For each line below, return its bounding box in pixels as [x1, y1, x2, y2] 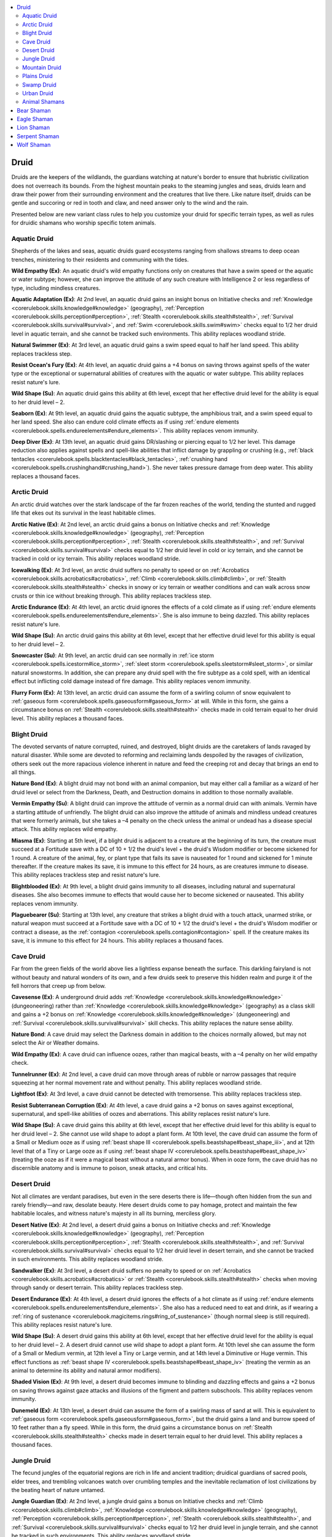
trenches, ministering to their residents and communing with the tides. [11, 256, 189, 263]
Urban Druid [22, 89, 53, 97]
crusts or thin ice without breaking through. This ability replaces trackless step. [11, 592, 212, 599]
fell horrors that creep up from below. [11, 982, 106, 990]
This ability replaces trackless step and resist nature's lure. [11, 871, 160, 879]
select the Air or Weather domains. [11, 1039, 100, 1046]
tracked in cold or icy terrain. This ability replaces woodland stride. [11, 555, 181, 563]
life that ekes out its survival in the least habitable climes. [11, 509, 156, 516]
